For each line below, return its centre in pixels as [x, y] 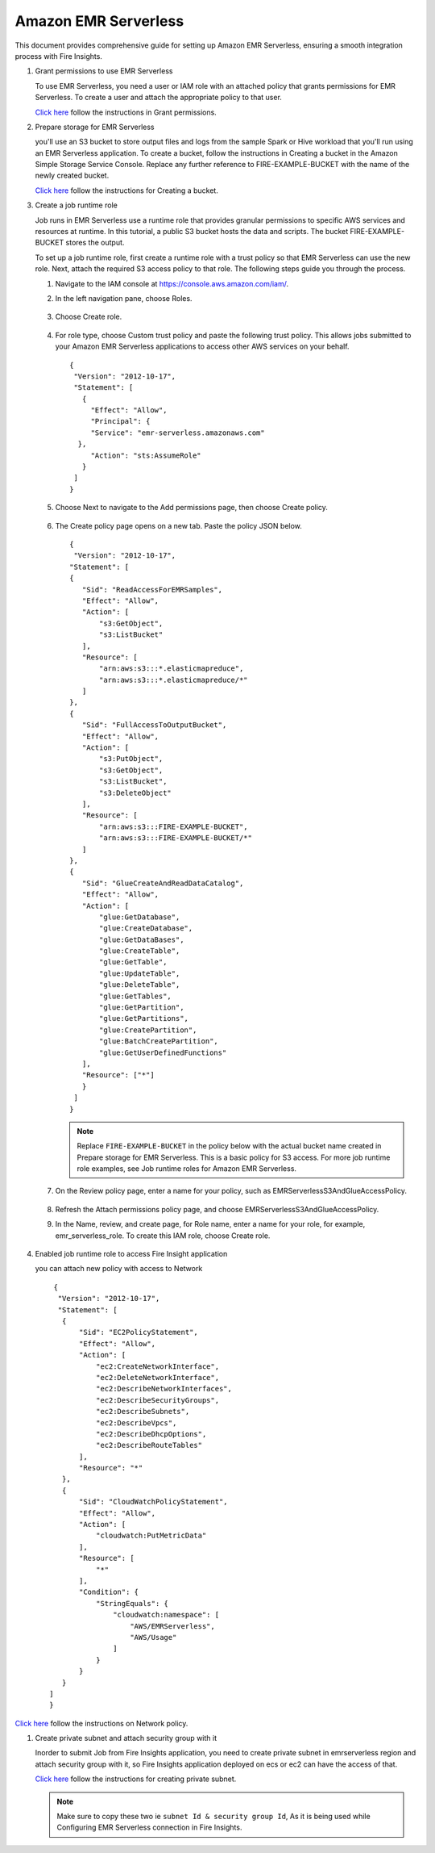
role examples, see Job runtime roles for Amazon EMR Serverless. [187, 1169]
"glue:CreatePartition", [148, 1030]
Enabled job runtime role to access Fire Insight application [131, 1254]
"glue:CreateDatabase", [146, 929]
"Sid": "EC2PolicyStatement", [139, 1332]
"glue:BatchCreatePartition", [159, 1042]
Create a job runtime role [77, 205]
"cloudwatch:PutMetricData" [151, 1536]
